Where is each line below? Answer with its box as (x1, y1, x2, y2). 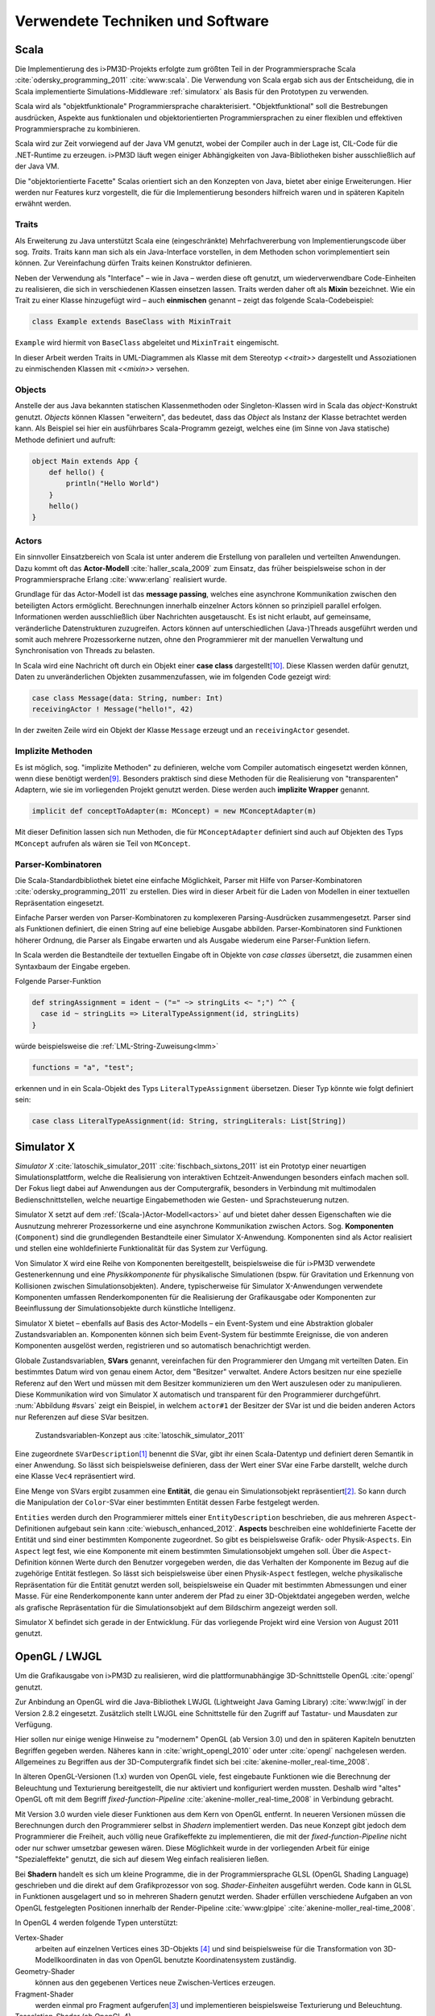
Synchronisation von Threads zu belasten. (14, 646, 155, 656)
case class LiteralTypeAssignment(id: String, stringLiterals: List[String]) (31, 1117, 346, 1126)
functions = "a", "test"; (31, 1063, 135, 1072)
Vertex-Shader (14, 1932, 64, 1943)
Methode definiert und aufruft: (14, 435, 116, 444)
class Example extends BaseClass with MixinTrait (31, 317, 232, 327)
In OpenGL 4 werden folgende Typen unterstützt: (14, 1918, 179, 1927)
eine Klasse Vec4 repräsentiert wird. (14, 1472, 136, 1481)
